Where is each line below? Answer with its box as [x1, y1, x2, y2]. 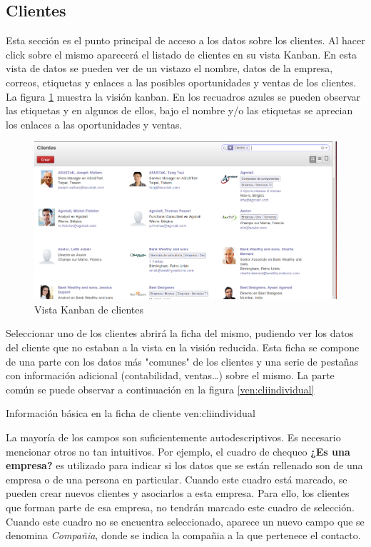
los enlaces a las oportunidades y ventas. [6, 116, 183, 131]
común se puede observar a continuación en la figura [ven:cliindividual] [6, 381, 315, 396]
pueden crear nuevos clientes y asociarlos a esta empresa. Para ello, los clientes [6, 486, 350, 501]
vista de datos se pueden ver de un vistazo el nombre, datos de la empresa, [6, 61, 333, 76]
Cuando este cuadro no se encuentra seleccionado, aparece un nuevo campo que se [6, 513, 365, 528]
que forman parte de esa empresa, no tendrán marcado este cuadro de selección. [6, 499, 355, 514]
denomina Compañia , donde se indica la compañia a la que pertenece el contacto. [6, 528, 361, 543]
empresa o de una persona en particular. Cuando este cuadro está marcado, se [6, 471, 347, 486]
